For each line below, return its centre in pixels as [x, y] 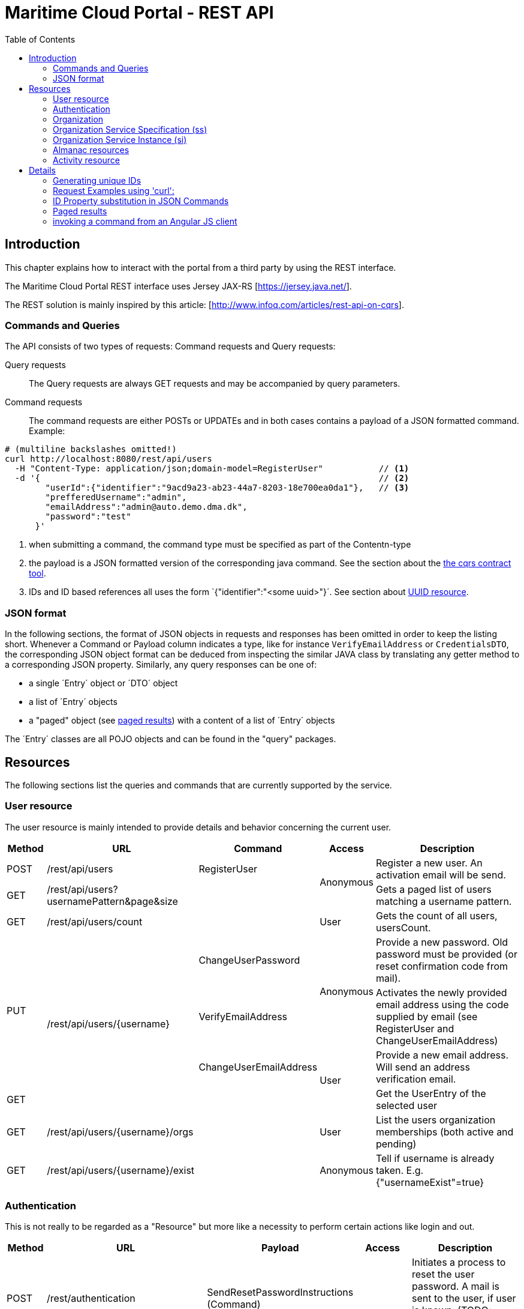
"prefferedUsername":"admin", [116, 497]
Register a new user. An [429, 863]
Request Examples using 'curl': [114, 190]
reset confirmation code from [442, 966]
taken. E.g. [400, 1170]
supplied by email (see [427, 1016]
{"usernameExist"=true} [430, 1182]
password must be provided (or [446, 954]
